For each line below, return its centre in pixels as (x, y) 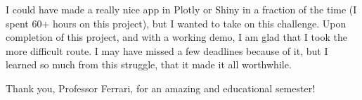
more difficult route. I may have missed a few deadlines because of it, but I (167, 50)
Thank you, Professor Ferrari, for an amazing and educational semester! (161, 88)
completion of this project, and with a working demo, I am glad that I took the (176, 37)
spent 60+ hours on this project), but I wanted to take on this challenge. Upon (176, 23)
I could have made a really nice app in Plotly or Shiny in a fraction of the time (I (181, 9)
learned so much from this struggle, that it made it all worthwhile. (149, 64)
